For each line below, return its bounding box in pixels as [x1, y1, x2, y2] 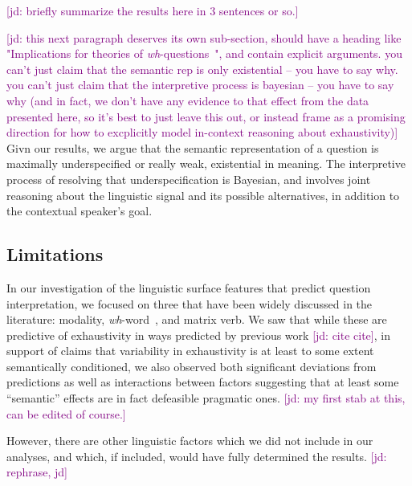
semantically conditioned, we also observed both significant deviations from [6, 357, 377, 374]
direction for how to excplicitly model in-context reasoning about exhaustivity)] [6, 124, 398, 141]
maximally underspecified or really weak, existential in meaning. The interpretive [6, 155, 406, 172]
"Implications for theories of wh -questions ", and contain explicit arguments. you [6, 45, 402, 62]
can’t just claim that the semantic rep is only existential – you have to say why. [6, 60, 398, 77]
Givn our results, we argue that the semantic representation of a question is [6, 139, 379, 156]
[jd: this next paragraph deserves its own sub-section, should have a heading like [6, 29, 402, 46]
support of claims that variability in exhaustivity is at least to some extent [6, 342, 374, 359]
